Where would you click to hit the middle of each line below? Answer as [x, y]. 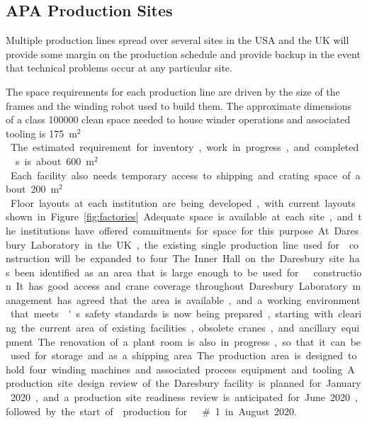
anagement [29, 299]
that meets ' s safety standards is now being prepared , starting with [172, 314]
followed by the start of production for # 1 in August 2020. [152, 411]
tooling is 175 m [41, 133]
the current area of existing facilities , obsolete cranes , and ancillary [179, 328]
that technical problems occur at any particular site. [119, 68]
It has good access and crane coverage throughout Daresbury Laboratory [182, 286]
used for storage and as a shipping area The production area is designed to [183, 355]
